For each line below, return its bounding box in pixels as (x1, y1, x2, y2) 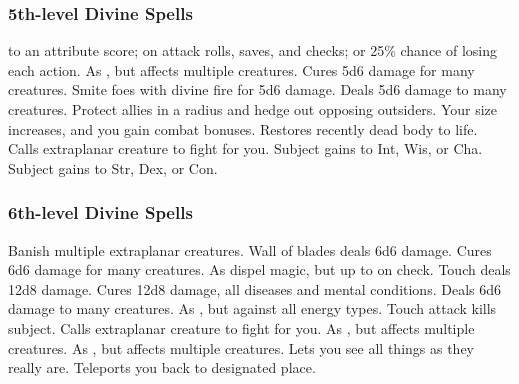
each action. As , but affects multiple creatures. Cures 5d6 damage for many (8, 59, 475, 80)
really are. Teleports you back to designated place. (8, 357, 316, 378)
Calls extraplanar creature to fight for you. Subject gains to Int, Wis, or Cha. (8, 138, 483, 159)
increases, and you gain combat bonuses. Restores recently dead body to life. (8, 118, 478, 139)
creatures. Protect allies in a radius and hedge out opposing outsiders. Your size (8, 99, 498, 119)
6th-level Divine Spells (8, 200, 193, 225)
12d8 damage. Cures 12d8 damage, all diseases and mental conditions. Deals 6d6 (8, 278, 501, 299)
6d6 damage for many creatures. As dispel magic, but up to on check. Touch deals (8, 259, 511, 280)
